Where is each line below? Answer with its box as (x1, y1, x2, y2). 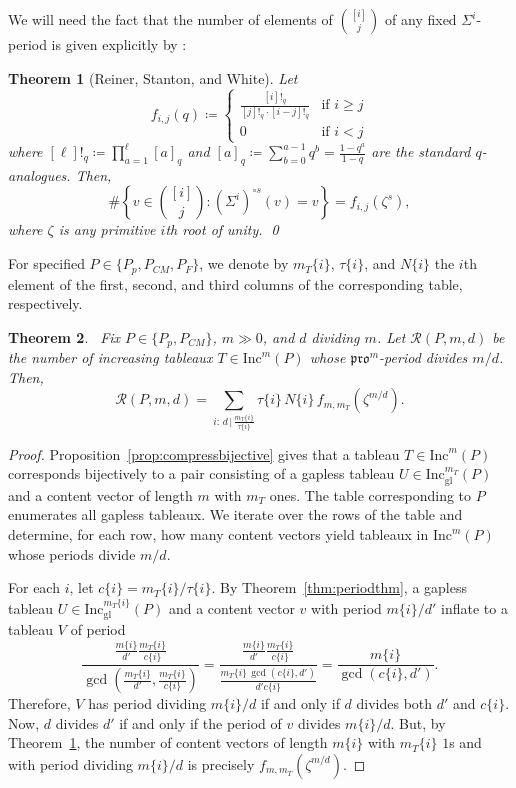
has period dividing (88, 693, 207, 714)
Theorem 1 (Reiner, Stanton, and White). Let (8, 67, 298, 88)
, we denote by (199, 253, 289, 274)
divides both (356, 693, 433, 714)
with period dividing (8, 753, 133, 774)
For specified (8, 253, 85, 274)
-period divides (379, 347, 468, 368)
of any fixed (385, 9, 457, 29)
